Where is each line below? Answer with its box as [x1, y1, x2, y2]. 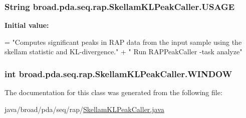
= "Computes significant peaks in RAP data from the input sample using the [5, 36, 242, 47]
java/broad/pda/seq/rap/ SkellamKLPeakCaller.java [5, 104, 164, 114]
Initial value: [5, 20, 49, 30]
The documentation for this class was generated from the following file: [5, 87, 222, 98]
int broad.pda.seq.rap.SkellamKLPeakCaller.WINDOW [5, 67, 232, 80]
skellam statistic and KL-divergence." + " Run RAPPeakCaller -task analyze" [5, 46, 242, 57]
